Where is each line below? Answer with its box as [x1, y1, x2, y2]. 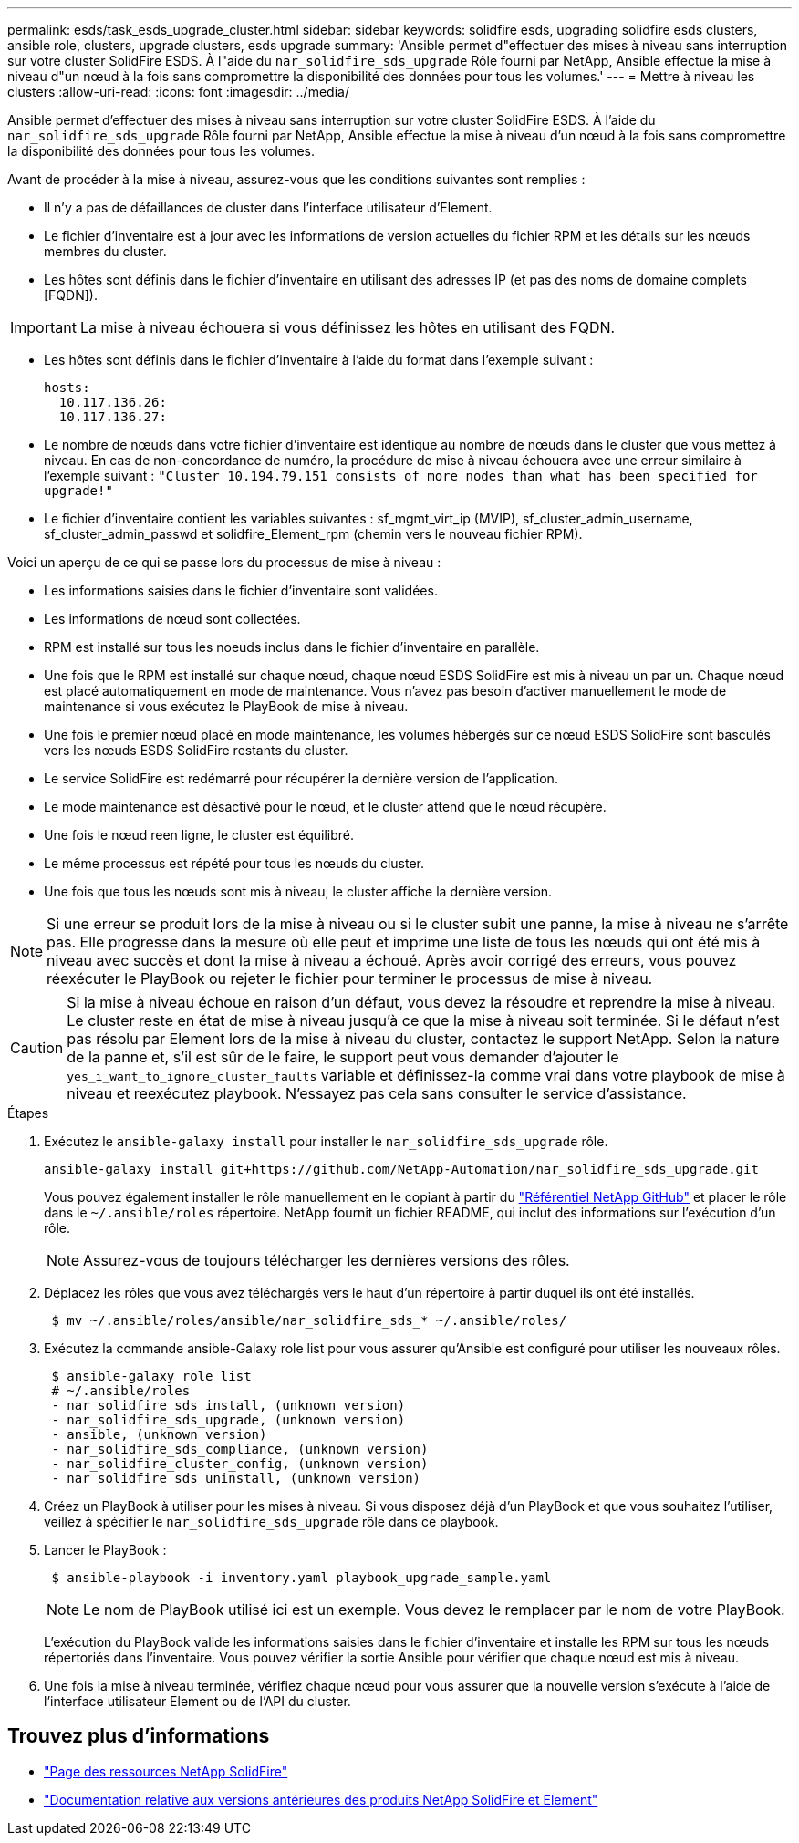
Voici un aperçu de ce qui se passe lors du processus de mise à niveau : [7, 554, 441, 570]
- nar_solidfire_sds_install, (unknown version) [51, 1398, 406, 1413]
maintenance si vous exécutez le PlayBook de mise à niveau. [44, 699, 409, 714]
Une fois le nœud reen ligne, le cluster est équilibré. [44, 827, 354, 843]
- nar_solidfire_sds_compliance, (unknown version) [51, 1442, 429, 1456]
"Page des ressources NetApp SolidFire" [44, 1763, 288, 1779]
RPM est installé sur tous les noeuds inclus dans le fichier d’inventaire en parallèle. [44, 639, 540, 655]
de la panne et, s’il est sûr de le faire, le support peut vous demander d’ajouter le [67, 1048, 619, 1066]
